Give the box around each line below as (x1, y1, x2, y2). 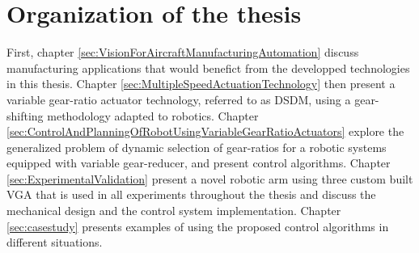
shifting (6, 107, 44, 124)
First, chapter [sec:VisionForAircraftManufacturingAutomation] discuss (6, 44, 359, 61)
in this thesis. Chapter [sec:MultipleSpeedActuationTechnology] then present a (6, 75, 396, 92)
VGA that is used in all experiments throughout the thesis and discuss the (6, 186, 376, 203)
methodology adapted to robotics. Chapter (47, 107, 259, 124)
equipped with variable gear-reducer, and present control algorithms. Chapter (6, 154, 391, 171)
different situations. (6, 234, 103, 251)
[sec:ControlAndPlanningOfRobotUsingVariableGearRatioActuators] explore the (6, 123, 404, 140)
